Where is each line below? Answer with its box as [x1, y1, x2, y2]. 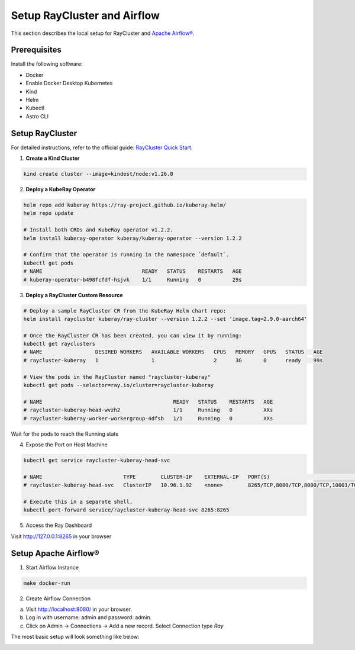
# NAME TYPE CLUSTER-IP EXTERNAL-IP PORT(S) [23, 474, 270, 480]
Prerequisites [11, 45, 62, 55]
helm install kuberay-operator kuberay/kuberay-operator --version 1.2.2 [23, 234, 242, 242]
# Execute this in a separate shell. [23, 498, 133, 505]
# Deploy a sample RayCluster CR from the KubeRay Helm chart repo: [23, 307, 227, 314]
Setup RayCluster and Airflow [11, 9, 160, 22]
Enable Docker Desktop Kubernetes [25, 80, 113, 87]
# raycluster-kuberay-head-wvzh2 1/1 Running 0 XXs [23, 407, 273, 414]
